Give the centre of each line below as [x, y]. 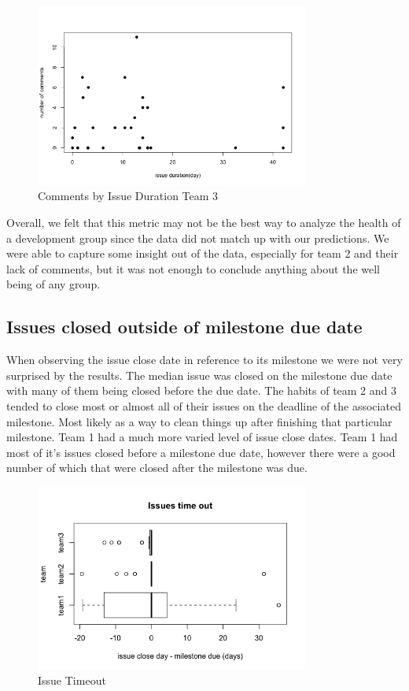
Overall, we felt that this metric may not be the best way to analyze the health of [204, 222]
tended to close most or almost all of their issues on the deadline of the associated [204, 405]
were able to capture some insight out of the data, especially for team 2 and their [203, 253]
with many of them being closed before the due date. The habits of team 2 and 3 [202, 390]
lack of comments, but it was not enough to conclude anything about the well [193, 268]
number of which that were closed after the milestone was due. [157, 468]
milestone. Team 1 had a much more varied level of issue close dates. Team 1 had [202, 437]
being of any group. [53, 284]
